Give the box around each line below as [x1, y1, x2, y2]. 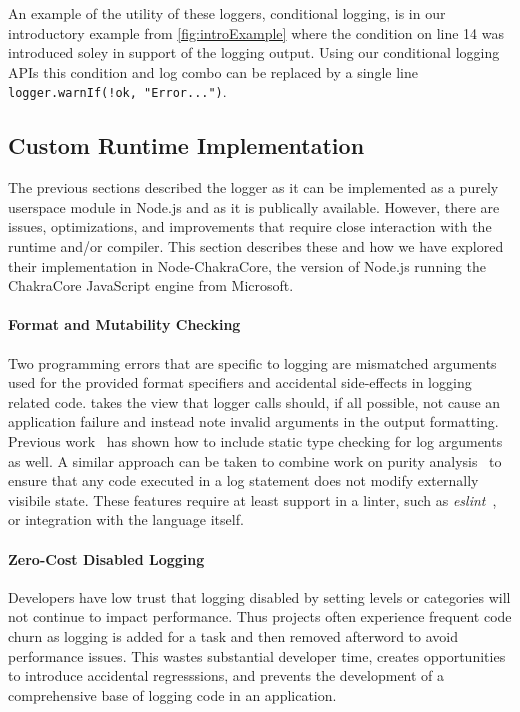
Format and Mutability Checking [8, 314, 241, 335]
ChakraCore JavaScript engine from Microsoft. [8, 275, 294, 296]
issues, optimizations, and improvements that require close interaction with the [8, 216, 492, 237]
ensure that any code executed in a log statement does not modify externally [8, 470, 479, 491]
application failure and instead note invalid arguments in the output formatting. [8, 411, 499, 432]
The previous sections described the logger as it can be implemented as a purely [8, 177, 499, 198]
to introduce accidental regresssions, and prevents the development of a [8, 665, 445, 686]
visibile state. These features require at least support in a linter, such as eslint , [8, 489, 497, 510]
